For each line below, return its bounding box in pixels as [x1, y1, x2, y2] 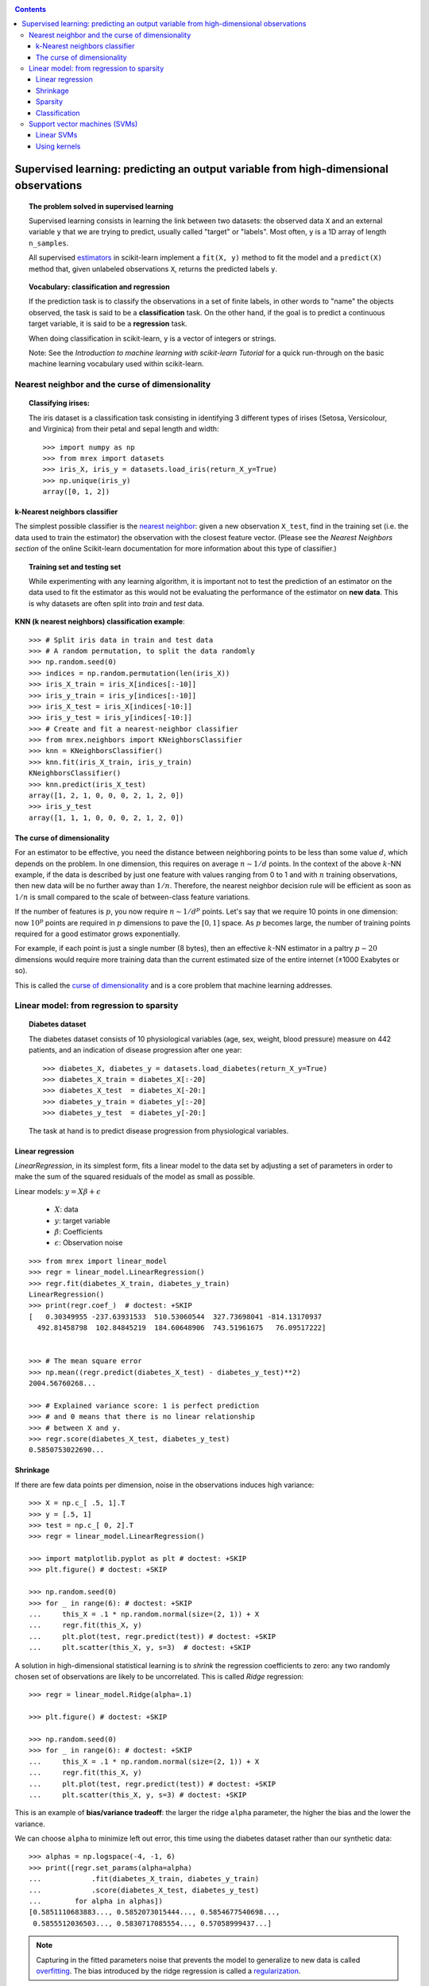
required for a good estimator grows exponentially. [14, 929, 180, 938]
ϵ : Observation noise [54, 1238, 123, 1247]
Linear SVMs [36, 130, 78, 140]
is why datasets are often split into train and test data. [29, 598, 204, 608]
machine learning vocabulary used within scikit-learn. [29, 359, 204, 369]
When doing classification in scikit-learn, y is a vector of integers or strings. [29, 334, 277, 343]
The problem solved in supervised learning [29, 201, 174, 211]
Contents [14, 5, 47, 14]
